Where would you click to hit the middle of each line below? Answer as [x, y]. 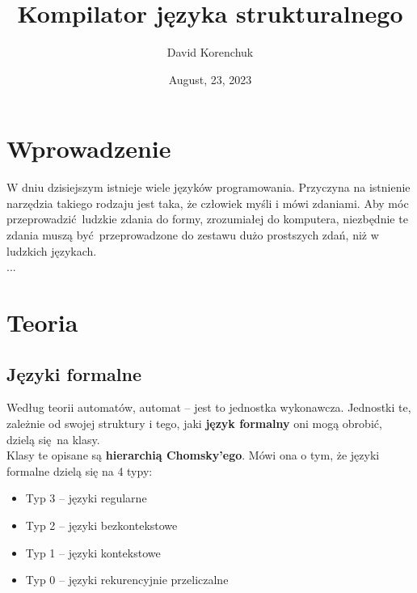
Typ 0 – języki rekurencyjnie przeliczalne [127, 580]
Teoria [42, 322]
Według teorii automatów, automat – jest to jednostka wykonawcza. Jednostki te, [209, 407]
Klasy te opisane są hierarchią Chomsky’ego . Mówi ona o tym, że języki [193, 455]
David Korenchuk [210, 52]
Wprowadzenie [89, 148]
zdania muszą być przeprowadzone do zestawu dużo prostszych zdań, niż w [193, 235]
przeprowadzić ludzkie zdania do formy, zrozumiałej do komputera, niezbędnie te [207, 219]
